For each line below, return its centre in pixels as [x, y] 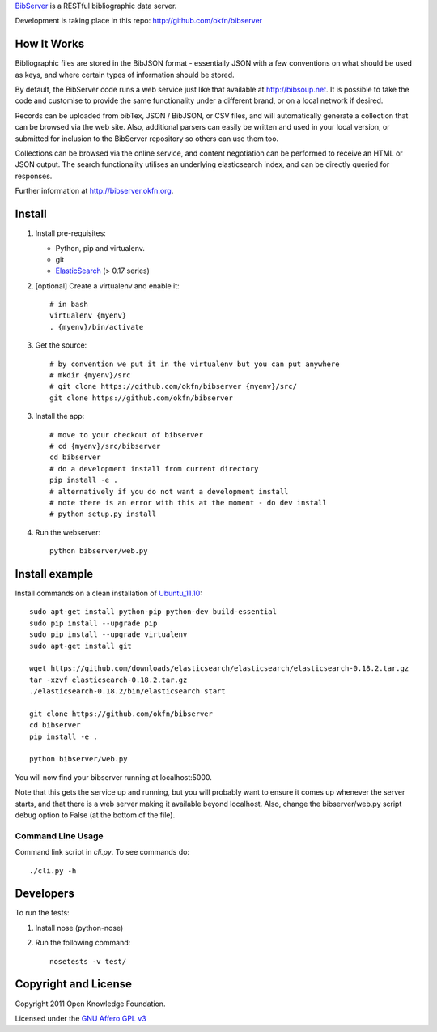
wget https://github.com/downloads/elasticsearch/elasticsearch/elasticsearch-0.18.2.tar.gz [219, 669]
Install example [54, 574]
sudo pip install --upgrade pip [93, 623]
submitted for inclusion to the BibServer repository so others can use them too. [147, 139]
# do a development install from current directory [154, 469]
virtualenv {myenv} [88, 316]
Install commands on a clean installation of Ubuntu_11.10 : [108, 593]
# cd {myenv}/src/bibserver [105, 446]
